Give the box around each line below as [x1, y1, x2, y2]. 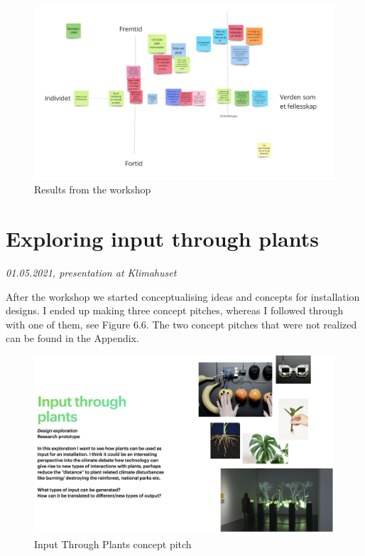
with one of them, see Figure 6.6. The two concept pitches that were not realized [6, 316, 357, 331]
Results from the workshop [34, 182, 151, 197]
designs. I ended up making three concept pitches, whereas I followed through [6, 303, 344, 318]
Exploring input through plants [6, 224, 319, 253]
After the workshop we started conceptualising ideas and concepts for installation [6, 289, 360, 304]
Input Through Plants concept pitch [34, 536, 192, 551]
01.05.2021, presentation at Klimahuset [6, 265, 177, 280]
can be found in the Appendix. [6, 331, 139, 346]
